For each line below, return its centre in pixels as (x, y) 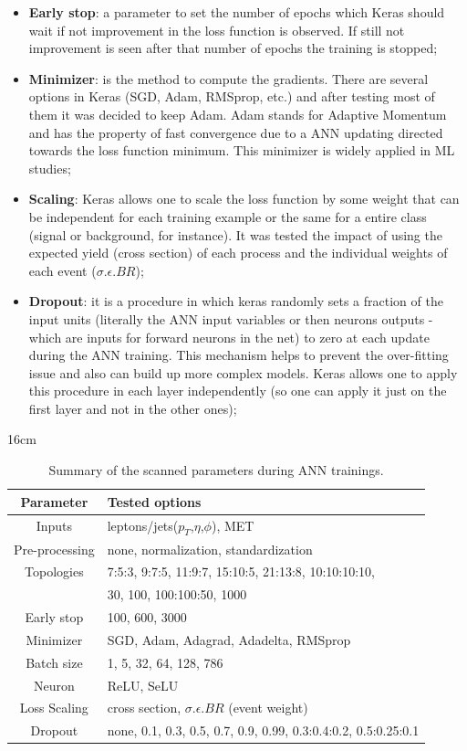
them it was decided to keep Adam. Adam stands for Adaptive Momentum (238, 114)
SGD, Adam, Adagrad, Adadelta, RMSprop (229, 639)
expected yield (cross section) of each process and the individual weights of (238, 253)
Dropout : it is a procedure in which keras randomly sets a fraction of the (236, 301)
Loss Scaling (54, 708)
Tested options (154, 501)
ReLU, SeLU (143, 685)
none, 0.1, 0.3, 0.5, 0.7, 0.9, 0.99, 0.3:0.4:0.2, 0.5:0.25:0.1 (263, 730)
